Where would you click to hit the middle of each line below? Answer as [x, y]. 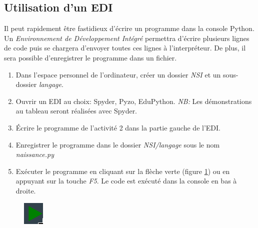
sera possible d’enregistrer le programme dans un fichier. [90, 57]
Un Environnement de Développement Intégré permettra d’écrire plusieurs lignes [127, 38]
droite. [26, 190]
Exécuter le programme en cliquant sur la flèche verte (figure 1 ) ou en [123, 171]
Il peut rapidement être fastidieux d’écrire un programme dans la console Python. [129, 28]
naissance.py [35, 154]
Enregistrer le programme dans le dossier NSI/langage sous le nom [118, 144]
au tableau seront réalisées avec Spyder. [76, 111]
